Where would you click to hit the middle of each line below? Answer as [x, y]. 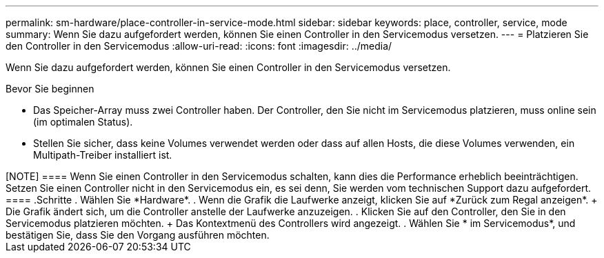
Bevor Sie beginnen [50, 89]
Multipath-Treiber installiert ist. [103, 155]
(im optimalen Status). [83, 122]
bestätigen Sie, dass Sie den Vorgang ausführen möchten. [138, 235]
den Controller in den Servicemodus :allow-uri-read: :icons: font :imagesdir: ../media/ [199, 46]
